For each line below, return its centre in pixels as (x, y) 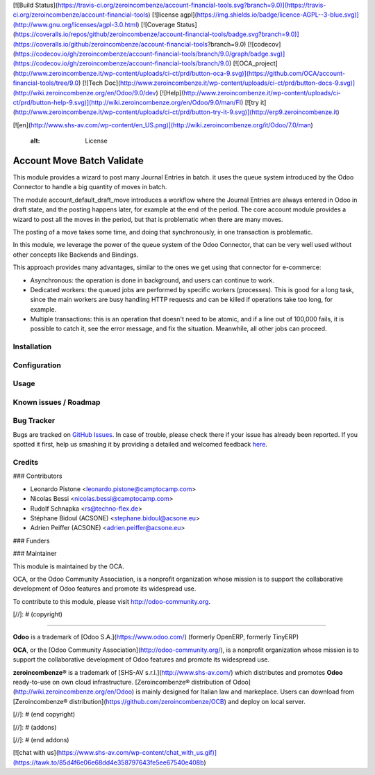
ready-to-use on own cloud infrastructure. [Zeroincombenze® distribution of (122, 682)
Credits (25, 462)
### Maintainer (35, 554)
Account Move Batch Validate (78, 160)
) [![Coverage (156, 24)
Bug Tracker (34, 421)
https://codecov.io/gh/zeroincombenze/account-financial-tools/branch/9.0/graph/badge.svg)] (150, 54)
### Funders (31, 541)
